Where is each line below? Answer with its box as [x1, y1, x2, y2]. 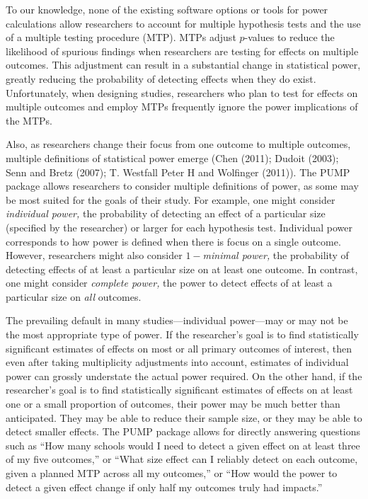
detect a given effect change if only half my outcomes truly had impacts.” [6, 479, 323, 494]
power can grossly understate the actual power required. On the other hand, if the [6, 368, 362, 383]
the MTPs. [6, 113, 52, 127]
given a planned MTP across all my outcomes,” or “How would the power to [6, 466, 338, 480]
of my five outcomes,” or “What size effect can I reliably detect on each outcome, [6, 452, 358, 466]
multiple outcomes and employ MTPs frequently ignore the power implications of [6, 99, 358, 114]
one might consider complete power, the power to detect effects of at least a [6, 275, 333, 290]
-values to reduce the [244, 30, 335, 45]
